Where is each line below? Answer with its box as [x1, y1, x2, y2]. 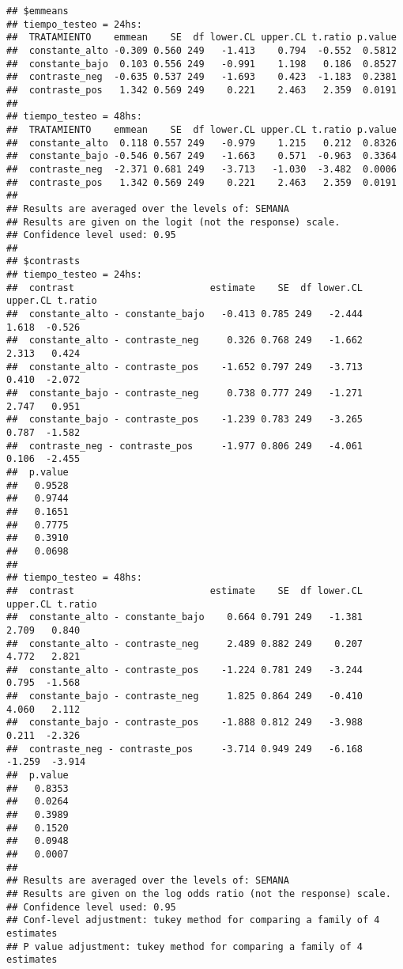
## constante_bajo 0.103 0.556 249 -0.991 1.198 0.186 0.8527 [6, 58, 397, 70]
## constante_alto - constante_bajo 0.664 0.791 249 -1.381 [6, 611, 363, 623]
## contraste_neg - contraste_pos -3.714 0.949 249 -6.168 [6, 743, 363, 755]
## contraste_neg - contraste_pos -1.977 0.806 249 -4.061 [6, 440, 363, 452]
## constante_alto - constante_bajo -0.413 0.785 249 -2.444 [6, 308, 363, 320]
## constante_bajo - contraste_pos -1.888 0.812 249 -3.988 [6, 717, 363, 729]
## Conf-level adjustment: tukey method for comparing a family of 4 [6, 914, 380, 926]
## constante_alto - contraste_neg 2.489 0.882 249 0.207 [6, 638, 363, 649]
